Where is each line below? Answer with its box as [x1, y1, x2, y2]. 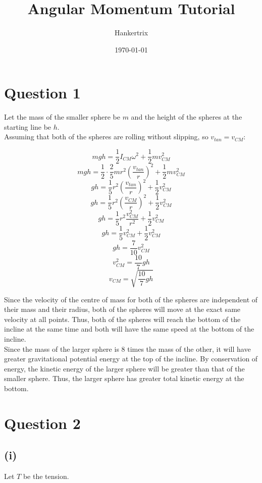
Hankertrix [114, 27, 148, 38]
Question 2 [4, 412, 81, 433]
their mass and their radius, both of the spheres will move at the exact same [4, 304, 241, 314]
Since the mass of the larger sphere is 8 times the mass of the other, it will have [4, 343, 251, 354]
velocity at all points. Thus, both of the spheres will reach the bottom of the [4, 313, 241, 324]
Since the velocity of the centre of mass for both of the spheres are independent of [4, 294, 258, 304]
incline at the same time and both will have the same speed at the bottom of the [4, 324, 254, 334]
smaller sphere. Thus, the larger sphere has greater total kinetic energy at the [4, 373, 244, 384]
